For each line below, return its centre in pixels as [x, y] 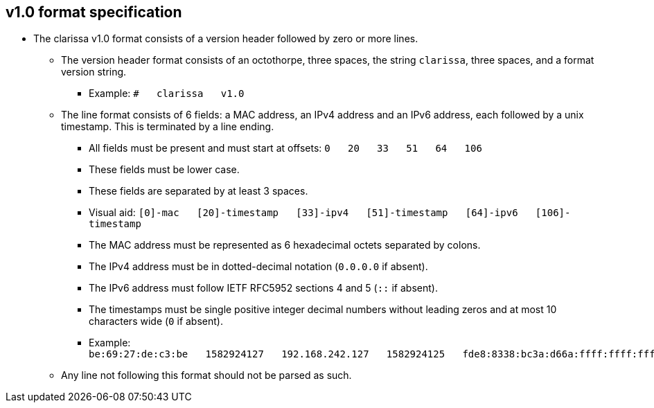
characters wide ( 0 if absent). [156, 321]
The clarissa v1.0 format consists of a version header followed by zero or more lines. [226, 39]
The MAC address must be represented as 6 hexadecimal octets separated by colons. [285, 245]
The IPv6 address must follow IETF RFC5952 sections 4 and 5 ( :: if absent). [263, 288]
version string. [94, 72]
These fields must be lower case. [164, 170]
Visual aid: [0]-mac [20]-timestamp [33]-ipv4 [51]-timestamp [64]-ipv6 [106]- [330, 213]
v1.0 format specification [94, 12]
